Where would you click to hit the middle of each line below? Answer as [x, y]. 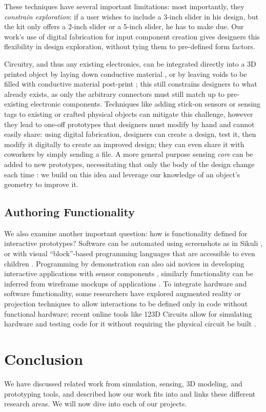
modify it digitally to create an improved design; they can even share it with [124, 144]
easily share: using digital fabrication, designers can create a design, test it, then [130, 134]
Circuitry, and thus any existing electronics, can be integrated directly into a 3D [130, 63]
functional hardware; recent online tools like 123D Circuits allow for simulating [128, 313]
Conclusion [44, 359]
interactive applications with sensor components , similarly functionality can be [129, 273]
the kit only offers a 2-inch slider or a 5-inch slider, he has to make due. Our [124, 26]
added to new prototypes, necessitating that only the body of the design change [129, 164]
